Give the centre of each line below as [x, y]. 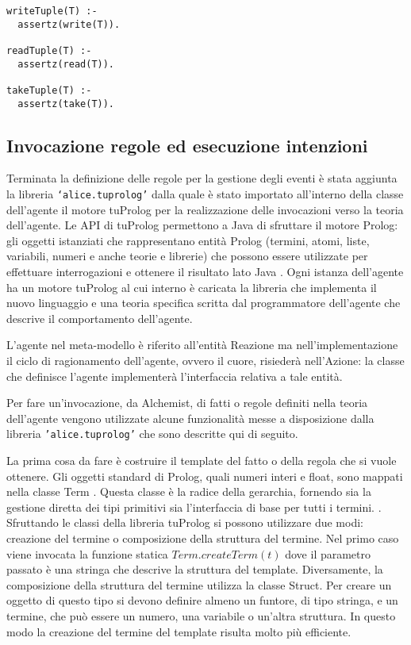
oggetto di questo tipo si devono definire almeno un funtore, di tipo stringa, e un [202, 600]
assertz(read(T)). [66, 64]
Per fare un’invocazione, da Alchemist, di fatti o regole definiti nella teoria [187, 403]
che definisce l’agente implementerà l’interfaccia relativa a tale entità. [175, 376]
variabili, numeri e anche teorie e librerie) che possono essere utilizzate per [187, 256]
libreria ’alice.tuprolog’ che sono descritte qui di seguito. [152, 434]
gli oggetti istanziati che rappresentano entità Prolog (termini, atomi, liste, [188, 240]
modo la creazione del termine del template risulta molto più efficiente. [179, 631]
